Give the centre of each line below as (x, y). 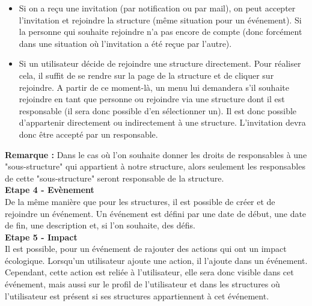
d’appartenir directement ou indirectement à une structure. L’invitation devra (162, 122)
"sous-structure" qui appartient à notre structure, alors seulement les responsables (155, 166)
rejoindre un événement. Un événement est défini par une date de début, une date (156, 213)
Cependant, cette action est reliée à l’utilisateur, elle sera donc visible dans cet (149, 272)
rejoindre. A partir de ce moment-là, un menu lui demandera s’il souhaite (154, 87)
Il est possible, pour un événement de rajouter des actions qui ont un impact (146, 249)
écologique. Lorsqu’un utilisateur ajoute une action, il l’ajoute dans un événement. (156, 260)
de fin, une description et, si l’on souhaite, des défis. (100, 225)
